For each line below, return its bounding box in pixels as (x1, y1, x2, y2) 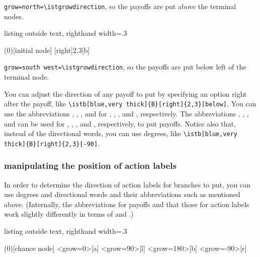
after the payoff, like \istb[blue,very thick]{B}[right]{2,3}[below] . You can (4, 98, 256, 109)
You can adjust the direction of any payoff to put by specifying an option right (4, 88, 247, 99)
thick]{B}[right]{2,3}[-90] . (4, 138, 100, 148)
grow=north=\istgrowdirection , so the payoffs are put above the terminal (4, 1, 236, 11)
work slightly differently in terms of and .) (4, 209, 134, 219)
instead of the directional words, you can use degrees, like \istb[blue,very (4, 128, 238, 139)
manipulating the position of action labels (4, 159, 177, 172)
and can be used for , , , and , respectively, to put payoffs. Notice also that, (4, 118, 236, 128)
